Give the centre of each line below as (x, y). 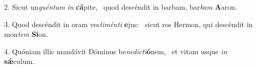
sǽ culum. (19, 61)
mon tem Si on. (26, 34)
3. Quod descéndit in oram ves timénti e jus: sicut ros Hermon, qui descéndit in (128, 24)
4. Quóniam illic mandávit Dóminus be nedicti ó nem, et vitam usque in (116, 51)
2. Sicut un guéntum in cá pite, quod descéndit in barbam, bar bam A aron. (121, 7)
